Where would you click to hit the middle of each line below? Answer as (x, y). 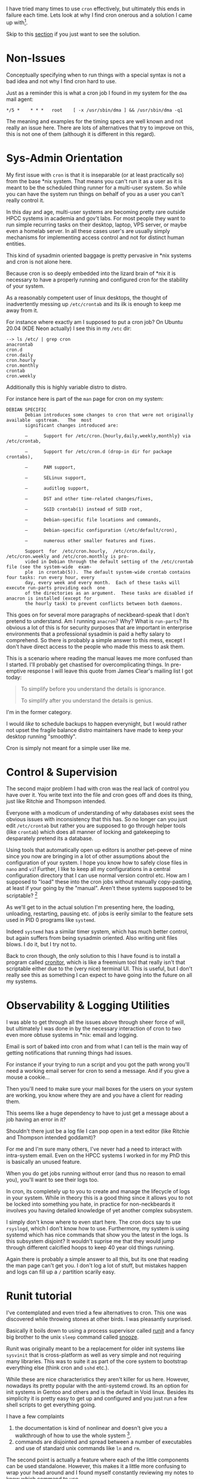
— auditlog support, (57, 488)
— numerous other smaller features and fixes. (90, 541)
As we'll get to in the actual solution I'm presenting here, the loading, (90, 908)
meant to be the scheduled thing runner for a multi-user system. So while (96, 187)
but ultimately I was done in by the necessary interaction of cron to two (94, 1029)
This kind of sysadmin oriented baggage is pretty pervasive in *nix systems (99, 255)
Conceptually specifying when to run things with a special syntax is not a (96, 75)
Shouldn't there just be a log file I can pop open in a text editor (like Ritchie (98, 1131)
